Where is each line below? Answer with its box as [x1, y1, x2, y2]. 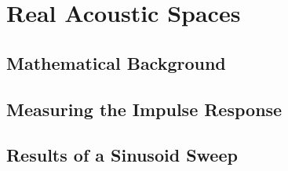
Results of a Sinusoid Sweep [6, 143, 238, 167]
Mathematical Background [6, 50, 226, 75]
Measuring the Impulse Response [6, 96, 283, 121]
